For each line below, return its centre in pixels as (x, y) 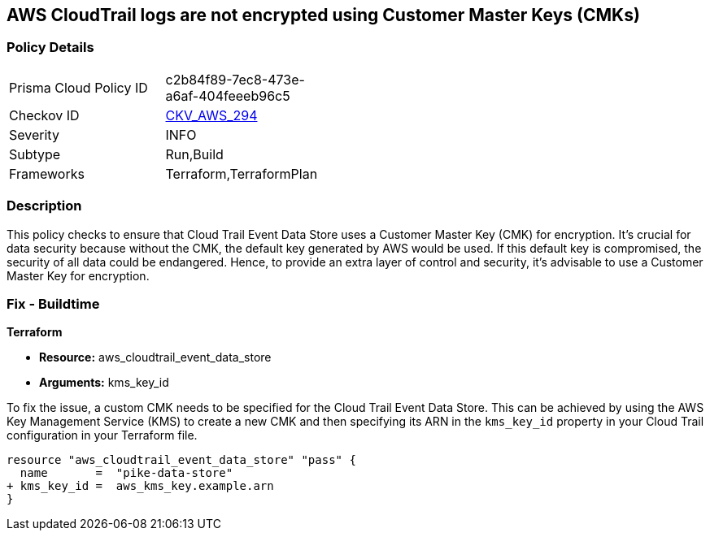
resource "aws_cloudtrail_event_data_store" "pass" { (181, 460)
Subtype (35, 154)
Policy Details (50, 48)
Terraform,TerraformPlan (242, 173)
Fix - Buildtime (53, 303)
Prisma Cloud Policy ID (78, 87)
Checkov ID (44, 115)
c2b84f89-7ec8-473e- (235, 79)
